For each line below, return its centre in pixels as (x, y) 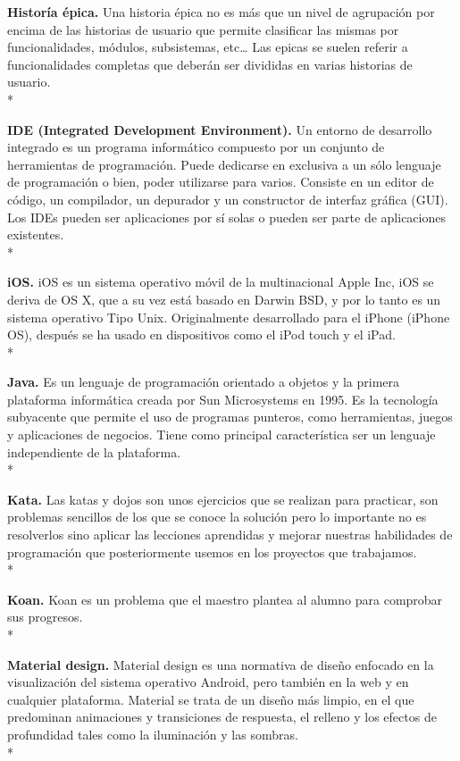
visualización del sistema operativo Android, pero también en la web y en (208, 682)
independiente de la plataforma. (94, 452)
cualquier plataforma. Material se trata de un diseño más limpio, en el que (211, 699)
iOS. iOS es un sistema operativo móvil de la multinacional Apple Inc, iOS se (221, 282)
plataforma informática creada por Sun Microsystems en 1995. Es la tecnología (223, 399)
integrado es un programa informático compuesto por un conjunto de (196, 147)
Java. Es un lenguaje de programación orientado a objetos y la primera (204, 382)
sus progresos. (45, 617)
